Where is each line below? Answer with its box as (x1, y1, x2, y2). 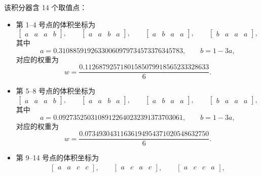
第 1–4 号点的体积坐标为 (16, 19, 96, 29)
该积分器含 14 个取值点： (4, 2, 87, 12)
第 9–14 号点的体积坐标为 (16, 152, 99, 163)
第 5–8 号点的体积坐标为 (16, 85, 96, 96)
